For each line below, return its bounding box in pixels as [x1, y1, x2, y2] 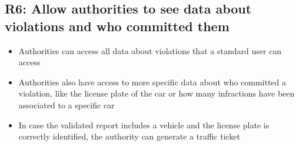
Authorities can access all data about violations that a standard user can [18, 44, 282, 57]
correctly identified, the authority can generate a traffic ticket [18, 130, 241, 142]
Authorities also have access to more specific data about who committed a [18, 75, 287, 88]
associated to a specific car [18, 98, 115, 111]
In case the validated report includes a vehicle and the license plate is [18, 118, 270, 131]
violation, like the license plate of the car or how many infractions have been [18, 87, 295, 99]
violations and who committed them [5, 16, 230, 35]
